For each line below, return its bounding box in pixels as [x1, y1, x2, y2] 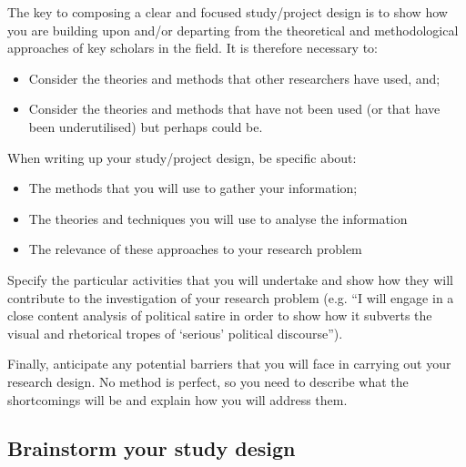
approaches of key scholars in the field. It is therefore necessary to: [7, 38, 379, 57]
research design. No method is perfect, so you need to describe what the [7, 371, 409, 391]
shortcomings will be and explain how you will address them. [7, 390, 348, 409]
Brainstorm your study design [7, 434, 296, 462]
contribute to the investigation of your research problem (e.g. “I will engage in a [7, 288, 454, 307]
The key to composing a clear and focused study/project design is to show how [7, 3, 448, 21]
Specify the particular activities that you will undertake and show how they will [7, 269, 453, 289]
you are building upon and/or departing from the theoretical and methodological [7, 20, 459, 39]
